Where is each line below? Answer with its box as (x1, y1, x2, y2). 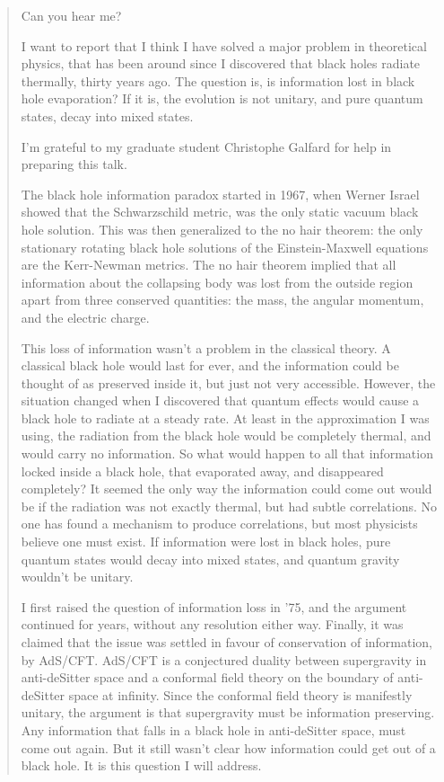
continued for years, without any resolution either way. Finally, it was (21, 615, 404, 634)
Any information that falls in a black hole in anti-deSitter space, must (21, 720, 406, 739)
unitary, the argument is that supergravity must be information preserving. (21, 703, 435, 722)
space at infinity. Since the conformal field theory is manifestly (68, 685, 413, 704)
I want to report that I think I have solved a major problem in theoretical (21, 36, 427, 55)
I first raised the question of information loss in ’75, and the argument (21, 597, 407, 616)
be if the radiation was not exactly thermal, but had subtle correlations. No (21, 496, 437, 515)
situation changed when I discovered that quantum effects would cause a (21, 391, 420, 410)
